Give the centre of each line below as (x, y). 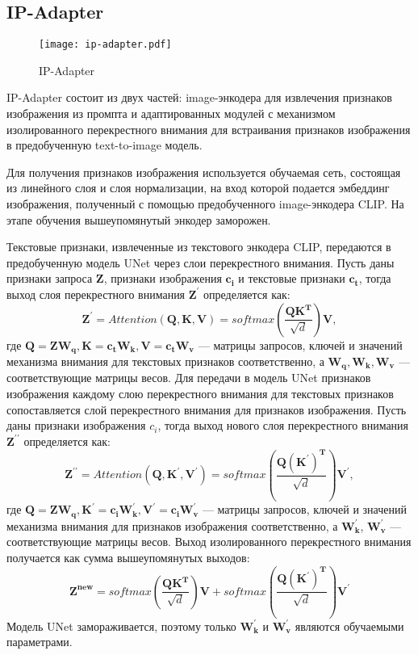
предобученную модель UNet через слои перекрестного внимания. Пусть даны (201, 262)
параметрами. (40, 642)
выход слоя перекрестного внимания (96, 294)
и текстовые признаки (292, 278)
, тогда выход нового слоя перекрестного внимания (283, 425)
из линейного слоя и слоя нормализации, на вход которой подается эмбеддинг (198, 188)
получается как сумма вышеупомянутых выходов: (128, 558)
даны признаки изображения (76, 425)
